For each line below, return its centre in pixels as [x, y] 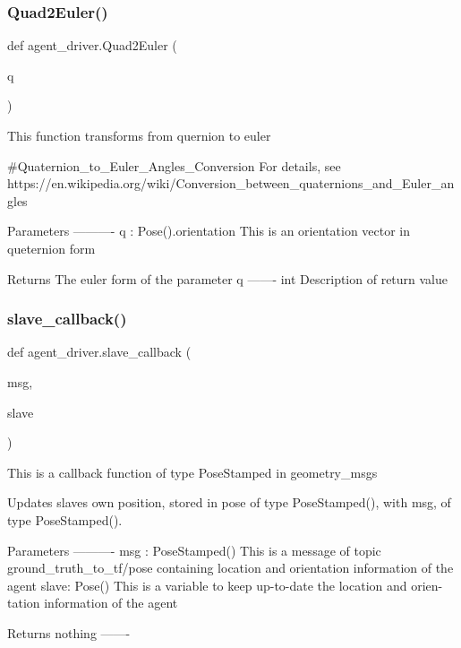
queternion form [51, 248]
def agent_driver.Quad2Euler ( [92, 45]
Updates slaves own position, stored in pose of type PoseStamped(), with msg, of [229, 502]
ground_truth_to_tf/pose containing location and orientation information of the [230, 568]
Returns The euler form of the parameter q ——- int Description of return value [228, 278]
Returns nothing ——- [69, 632]
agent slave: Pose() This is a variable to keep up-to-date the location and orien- [225, 585]
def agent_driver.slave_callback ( [99, 352]
